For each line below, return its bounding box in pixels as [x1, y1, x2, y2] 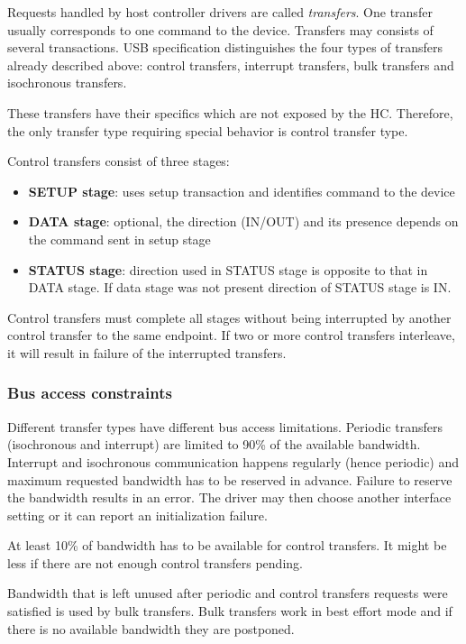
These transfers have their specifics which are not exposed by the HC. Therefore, [7, 103, 453, 122]
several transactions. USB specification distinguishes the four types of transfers [7, 38, 443, 57]
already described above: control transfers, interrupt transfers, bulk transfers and [7, 55, 454, 74]
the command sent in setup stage [28, 229, 211, 248]
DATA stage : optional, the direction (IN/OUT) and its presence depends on [28, 212, 459, 231]
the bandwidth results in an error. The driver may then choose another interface [7, 488, 452, 507]
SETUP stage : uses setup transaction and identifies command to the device [28, 181, 455, 200]
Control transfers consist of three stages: [7, 152, 230, 170]
